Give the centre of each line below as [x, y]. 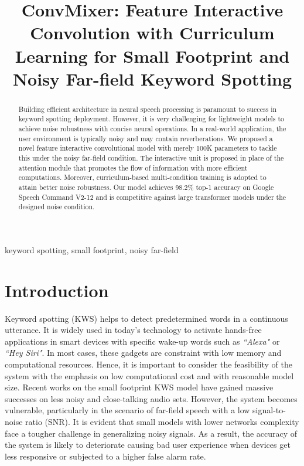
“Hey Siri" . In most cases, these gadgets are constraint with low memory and [143, 353]
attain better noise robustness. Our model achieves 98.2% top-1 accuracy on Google [146, 187]
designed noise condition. [57, 207]
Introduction [57, 290]
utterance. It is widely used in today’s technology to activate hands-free [133, 330]
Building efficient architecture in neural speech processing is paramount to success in [148, 109]
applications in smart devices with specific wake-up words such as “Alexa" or [142, 341]
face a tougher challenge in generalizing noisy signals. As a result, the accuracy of [151, 433]
